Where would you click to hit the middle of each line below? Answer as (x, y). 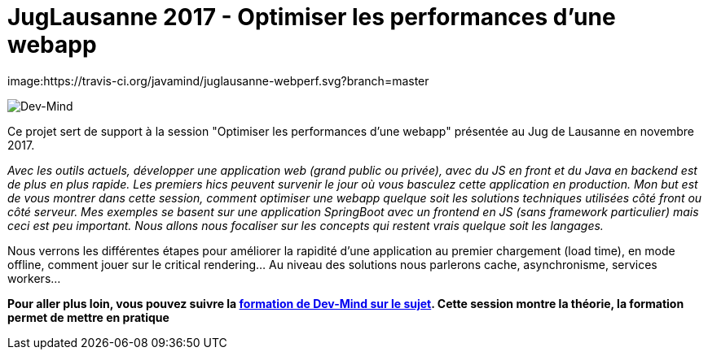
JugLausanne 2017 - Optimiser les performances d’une (312, 17)
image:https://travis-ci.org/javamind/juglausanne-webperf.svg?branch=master (218, 80)
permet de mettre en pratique (88, 317)
